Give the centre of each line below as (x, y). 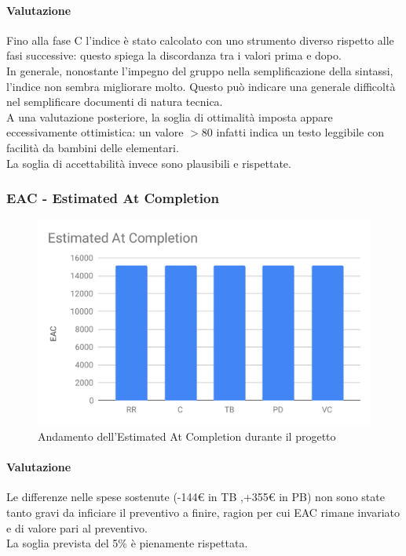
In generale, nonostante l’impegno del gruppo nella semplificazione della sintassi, (200, 70)
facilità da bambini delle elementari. (93, 147)
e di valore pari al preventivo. (77, 527)
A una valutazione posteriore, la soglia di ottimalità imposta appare (170, 116)
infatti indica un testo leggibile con (300, 132)
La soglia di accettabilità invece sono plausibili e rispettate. (149, 163)
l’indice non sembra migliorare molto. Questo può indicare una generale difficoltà (201, 86)
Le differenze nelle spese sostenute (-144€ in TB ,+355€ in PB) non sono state (196, 497)
